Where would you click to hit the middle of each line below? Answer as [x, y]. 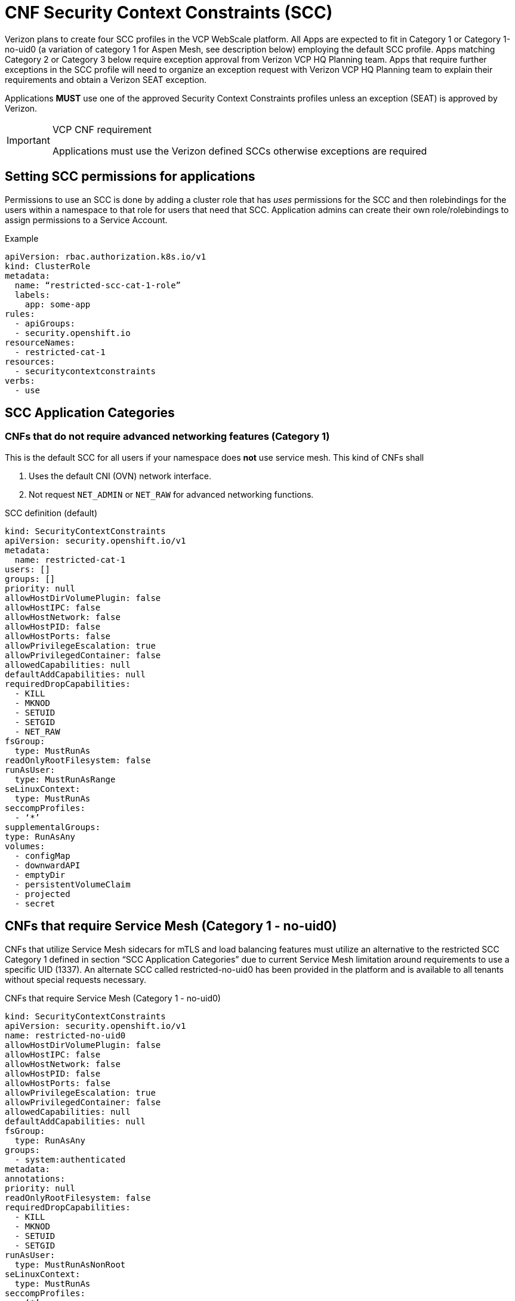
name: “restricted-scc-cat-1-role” [98, 285]
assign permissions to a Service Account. [86, 220]
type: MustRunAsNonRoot [70, 1264]
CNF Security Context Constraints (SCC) [169, 13]
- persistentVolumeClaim [73, 884]
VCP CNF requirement [102, 129]
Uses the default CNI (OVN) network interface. [120, 476]
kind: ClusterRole [48, 266]
